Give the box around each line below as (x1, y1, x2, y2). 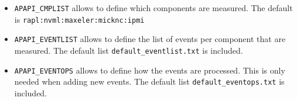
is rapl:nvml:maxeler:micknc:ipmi (14, 13, 145, 25)
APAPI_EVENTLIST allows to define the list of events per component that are (14, 33, 286, 45)
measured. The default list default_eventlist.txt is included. (14, 44, 243, 56)
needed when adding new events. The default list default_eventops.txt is (14, 75, 285, 88)
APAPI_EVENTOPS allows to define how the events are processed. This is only (14, 64, 285, 76)
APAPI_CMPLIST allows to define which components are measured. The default (14, 2, 293, 13)
